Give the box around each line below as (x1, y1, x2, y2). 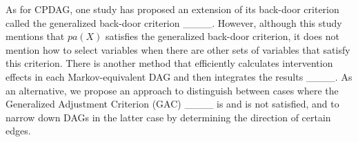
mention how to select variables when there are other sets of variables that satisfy (6, 42, 350, 57)
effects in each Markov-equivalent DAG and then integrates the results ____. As (6, 69, 352, 83)
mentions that (6, 29, 65, 43)
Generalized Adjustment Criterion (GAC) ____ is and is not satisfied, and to (6, 97, 339, 111)
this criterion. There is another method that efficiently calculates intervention (6, 56, 333, 70)
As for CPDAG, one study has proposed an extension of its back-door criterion (6, 2, 339, 16)
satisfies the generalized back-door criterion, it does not (106, 29, 339, 43)
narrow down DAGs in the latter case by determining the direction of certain (6, 110, 331, 124)
